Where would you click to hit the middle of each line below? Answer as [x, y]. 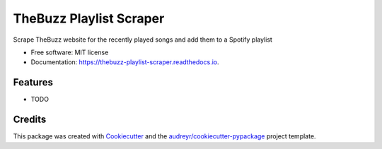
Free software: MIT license [70, 52]
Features [33, 82]
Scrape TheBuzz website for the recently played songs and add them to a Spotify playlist [143, 40]
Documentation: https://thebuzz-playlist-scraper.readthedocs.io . [125, 62]
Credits [30, 120]
